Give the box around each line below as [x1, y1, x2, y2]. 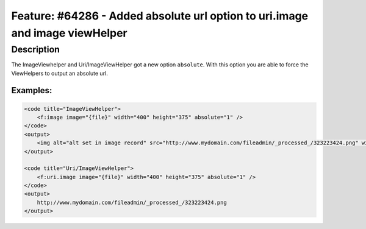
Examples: [11, 85, 52, 96]
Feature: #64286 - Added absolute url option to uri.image [11, 9, 309, 23]
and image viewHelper [11, 26, 127, 40]
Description [11, 44, 60, 55]
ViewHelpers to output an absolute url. [11, 69, 108, 77]
